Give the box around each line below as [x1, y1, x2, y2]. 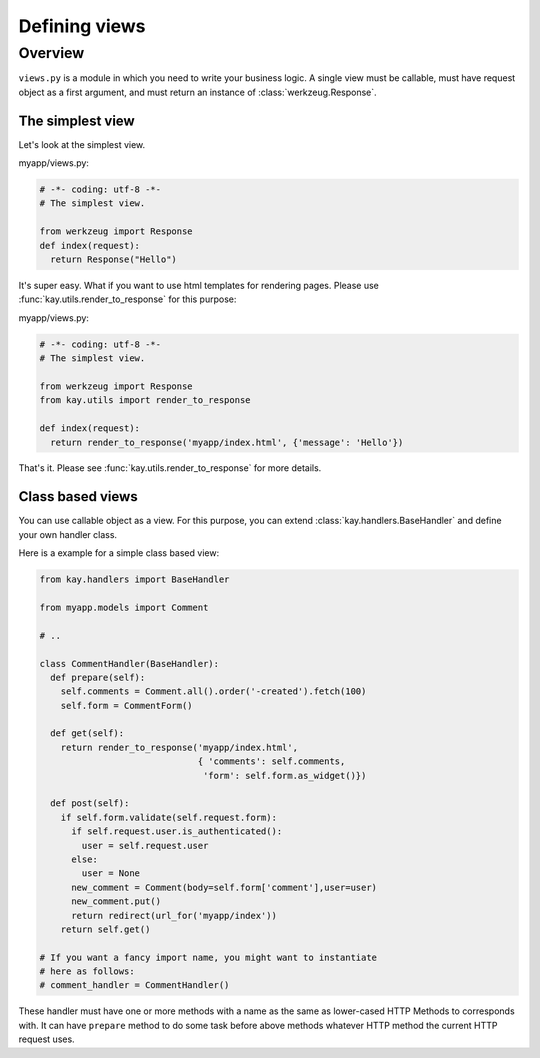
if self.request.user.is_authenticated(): [71, 826, 283, 837]
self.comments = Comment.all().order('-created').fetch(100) [60, 686, 367, 697]
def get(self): [50, 728, 125, 739]
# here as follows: [39, 966, 135, 977]
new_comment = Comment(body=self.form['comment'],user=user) [71, 881, 378, 893]
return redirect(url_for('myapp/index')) [71, 910, 277, 921]
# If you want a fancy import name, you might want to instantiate [39, 951, 378, 963]
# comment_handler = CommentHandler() [39, 980, 230, 991]
